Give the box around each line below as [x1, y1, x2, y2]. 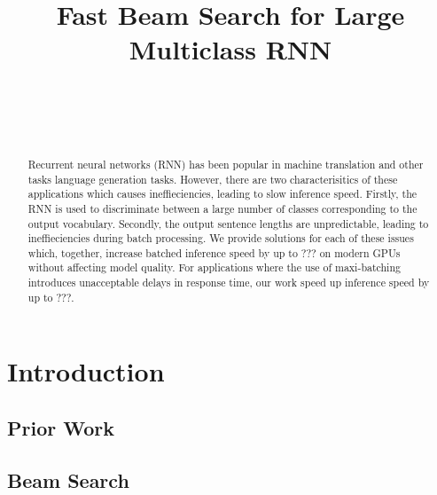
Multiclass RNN [129, 31, 332, 67]
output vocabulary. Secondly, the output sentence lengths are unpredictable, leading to [27, 216, 429, 231]
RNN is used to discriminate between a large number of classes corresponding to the [27, 200, 417, 216]
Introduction [7, 353, 165, 389]
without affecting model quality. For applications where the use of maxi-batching [27, 260, 401, 275]
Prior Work [7, 414, 114, 442]
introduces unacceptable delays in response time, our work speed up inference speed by [27, 275, 430, 290]
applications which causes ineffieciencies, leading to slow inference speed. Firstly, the [27, 186, 417, 201]
